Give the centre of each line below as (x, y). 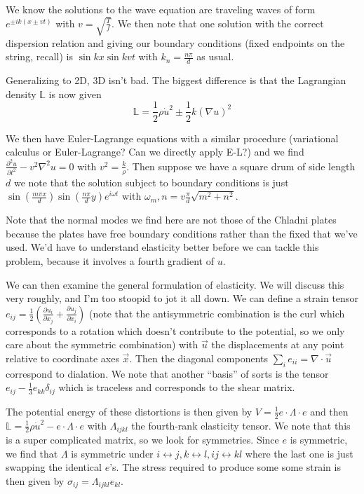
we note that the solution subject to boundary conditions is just (151, 182)
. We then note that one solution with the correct (218, 23)
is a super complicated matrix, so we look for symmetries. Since (142, 440)
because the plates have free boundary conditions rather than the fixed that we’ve (182, 233)
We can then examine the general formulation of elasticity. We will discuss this (175, 284)
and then (329, 411)
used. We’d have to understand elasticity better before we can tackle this (162, 247)
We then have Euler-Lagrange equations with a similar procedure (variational (172, 138)
